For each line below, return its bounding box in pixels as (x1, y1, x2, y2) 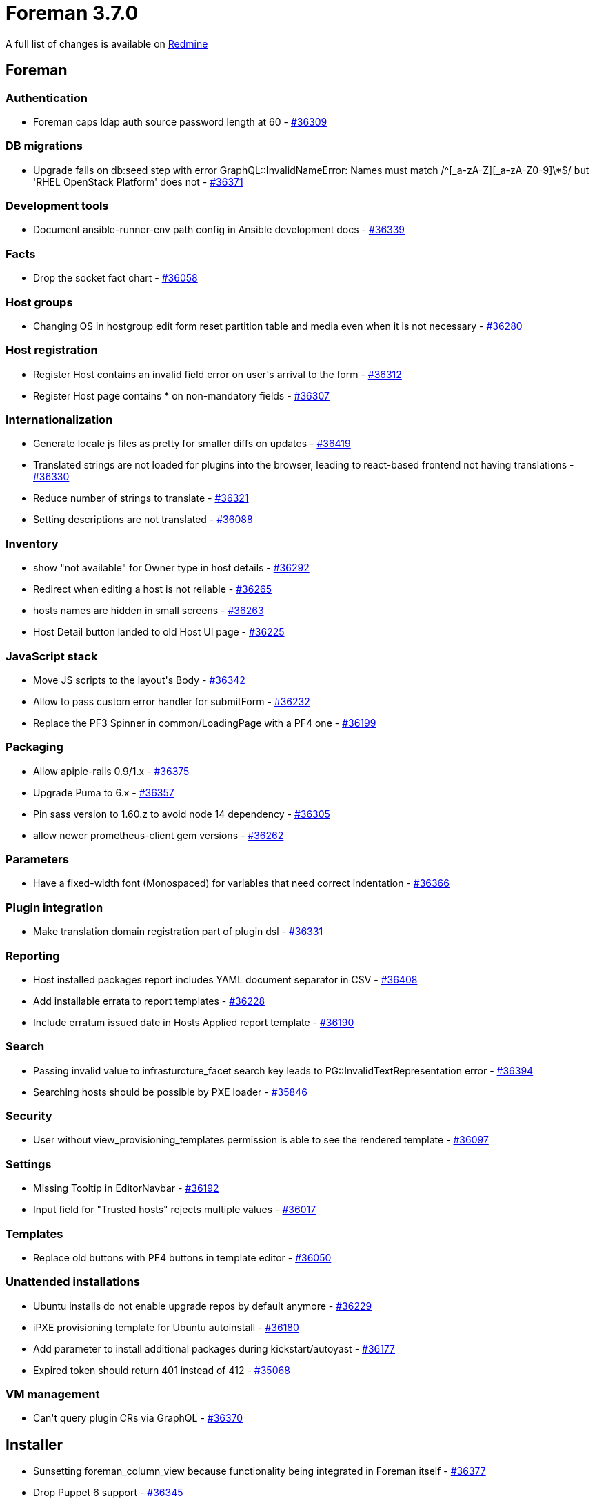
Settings (6, 1157, 52, 1171)
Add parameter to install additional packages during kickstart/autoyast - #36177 (33, 1342, 396, 1355)
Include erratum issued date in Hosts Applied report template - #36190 (33, 1016, 354, 1028)
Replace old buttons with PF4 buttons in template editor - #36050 (33, 1251, 332, 1264)
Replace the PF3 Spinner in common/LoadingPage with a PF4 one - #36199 (33, 716, 376, 729)
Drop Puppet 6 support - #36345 (33, 1486, 183, 1499)
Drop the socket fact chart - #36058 (33, 272, 198, 284)
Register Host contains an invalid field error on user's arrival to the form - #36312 (33, 368, 402, 380)
